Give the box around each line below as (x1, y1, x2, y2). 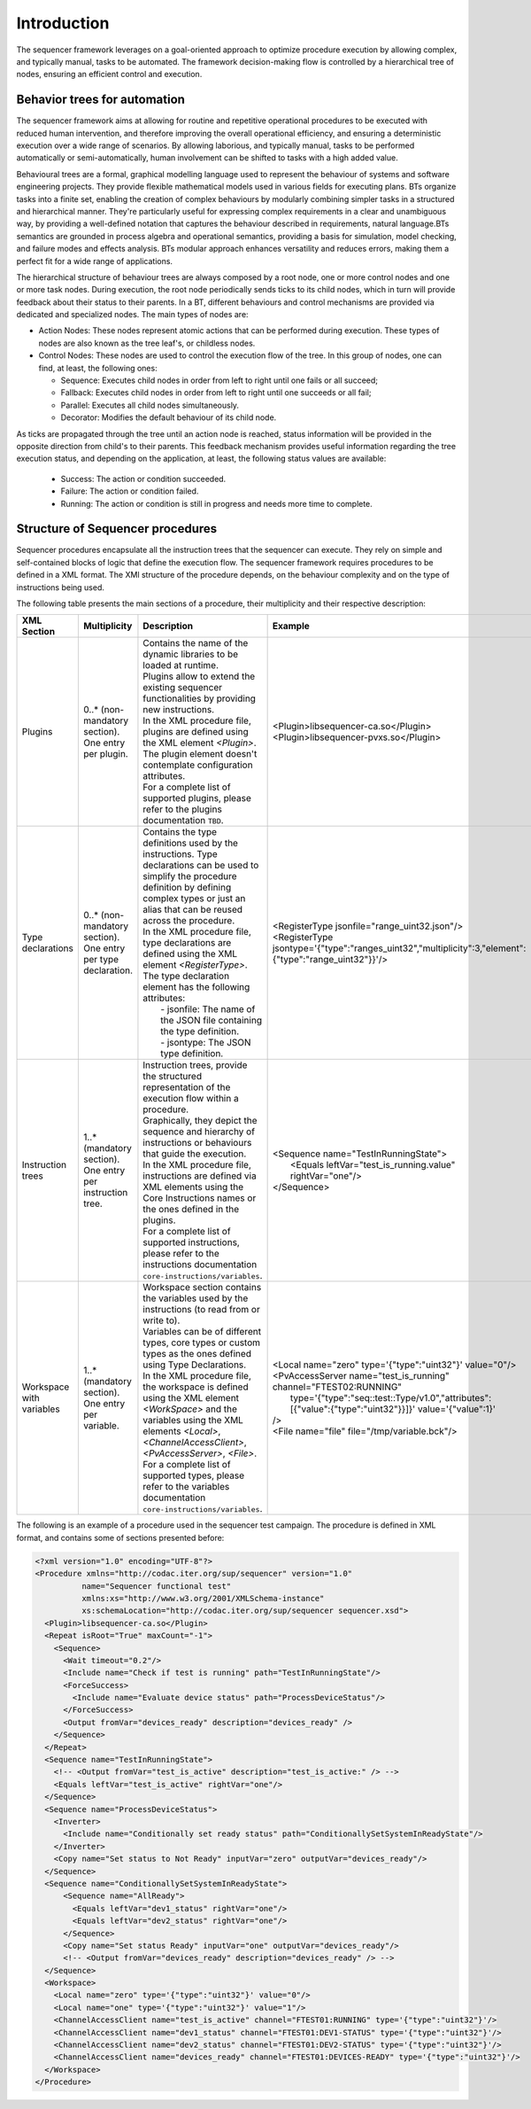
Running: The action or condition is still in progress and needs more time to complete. (60, 498, 373, 509)
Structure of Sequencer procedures (16, 521, 218, 536)
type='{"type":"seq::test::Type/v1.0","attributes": (289, 1392, 492, 1405)
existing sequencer (142, 681, 223, 694)
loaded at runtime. (142, 659, 219, 672)
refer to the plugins (142, 803, 223, 815)
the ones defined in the (142, 1203, 239, 1216)
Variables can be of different (142, 1326, 261, 1338)
